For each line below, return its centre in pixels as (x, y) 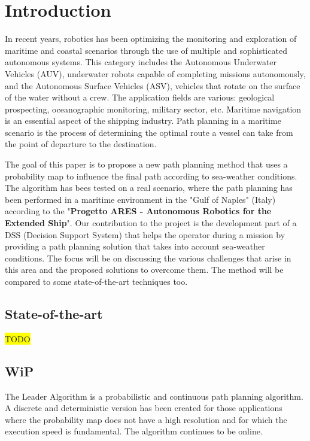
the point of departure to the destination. (81, 144)
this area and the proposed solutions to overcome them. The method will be (144, 270)
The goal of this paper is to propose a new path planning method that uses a (146, 164)
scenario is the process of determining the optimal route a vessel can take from (149, 132)
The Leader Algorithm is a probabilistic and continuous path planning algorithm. (154, 396)
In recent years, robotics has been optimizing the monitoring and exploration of (151, 39)
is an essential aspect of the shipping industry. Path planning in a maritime (143, 121)
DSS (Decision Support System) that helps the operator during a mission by (145, 234)
